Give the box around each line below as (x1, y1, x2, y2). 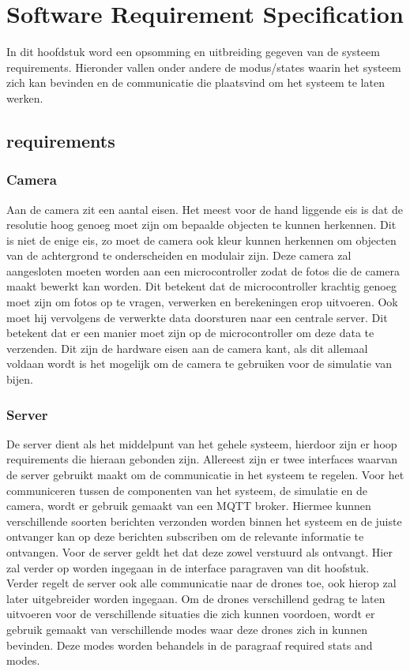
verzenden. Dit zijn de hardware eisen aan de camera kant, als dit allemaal (6, 339, 368, 356)
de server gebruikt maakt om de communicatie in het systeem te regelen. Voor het (6, 467, 404, 483)
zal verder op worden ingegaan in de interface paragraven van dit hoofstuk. (6, 559, 370, 575)
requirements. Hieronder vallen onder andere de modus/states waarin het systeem (6, 58, 401, 75)
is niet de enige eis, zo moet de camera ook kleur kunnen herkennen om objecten (6, 231, 397, 248)
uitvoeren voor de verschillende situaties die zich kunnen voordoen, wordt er (6, 605, 375, 622)
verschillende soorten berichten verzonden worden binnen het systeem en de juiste (6, 512, 402, 529)
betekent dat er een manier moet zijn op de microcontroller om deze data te (6, 324, 374, 341)
